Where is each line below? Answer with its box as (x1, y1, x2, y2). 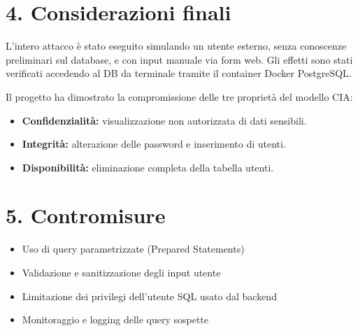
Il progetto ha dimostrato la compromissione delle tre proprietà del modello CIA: (6, 89, 353, 104)
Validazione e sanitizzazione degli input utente (22, 265, 221, 279)
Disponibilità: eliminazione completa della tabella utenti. (22, 160, 274, 174)
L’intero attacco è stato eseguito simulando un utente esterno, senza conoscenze (6, 38, 347, 53)
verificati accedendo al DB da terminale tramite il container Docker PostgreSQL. (6, 66, 352, 80)
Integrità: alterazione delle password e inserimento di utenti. (22, 136, 286, 151)
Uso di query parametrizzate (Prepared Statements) (22, 241, 245, 256)
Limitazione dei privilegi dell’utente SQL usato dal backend (22, 288, 277, 303)
